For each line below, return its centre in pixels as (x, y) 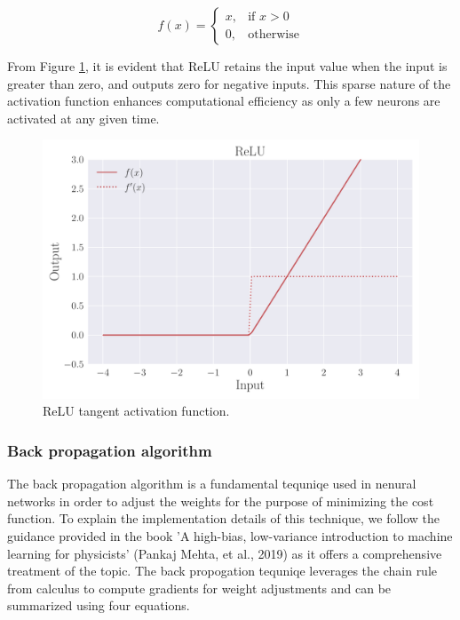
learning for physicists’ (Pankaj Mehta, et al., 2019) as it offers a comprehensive (225, 553)
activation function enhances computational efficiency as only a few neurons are (224, 101)
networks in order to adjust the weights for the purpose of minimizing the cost (221, 501)
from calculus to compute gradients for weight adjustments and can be (199, 588)
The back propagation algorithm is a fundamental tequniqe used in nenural (212, 484)
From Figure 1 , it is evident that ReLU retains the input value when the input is (227, 66)
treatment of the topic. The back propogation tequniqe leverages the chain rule (222, 571)
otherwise (274, 34)
